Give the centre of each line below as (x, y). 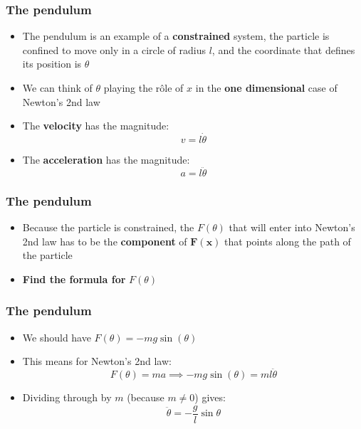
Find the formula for (74, 279)
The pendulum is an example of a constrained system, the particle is (176, 36)
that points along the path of (288, 241)
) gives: (210, 397)
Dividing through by (67, 397)
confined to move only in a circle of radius (114, 49)
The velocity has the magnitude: (96, 126)
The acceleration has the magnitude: (106, 159)
